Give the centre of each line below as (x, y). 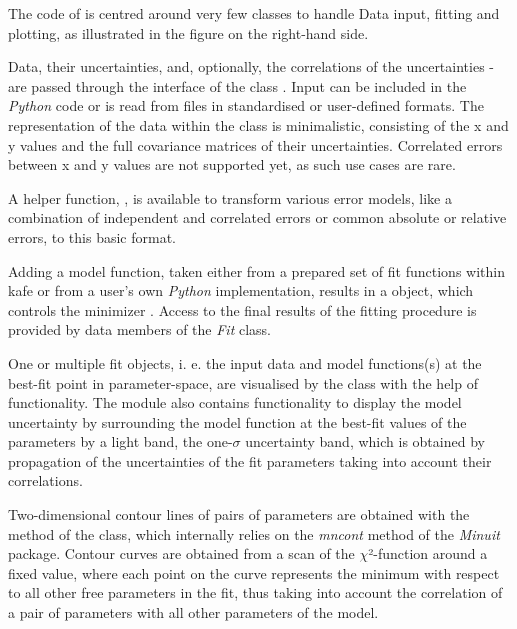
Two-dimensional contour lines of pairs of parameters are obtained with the (239, 514)
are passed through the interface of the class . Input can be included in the (237, 85)
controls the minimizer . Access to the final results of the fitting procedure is (242, 309)
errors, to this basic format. (92, 236)
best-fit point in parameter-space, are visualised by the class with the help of (243, 382)
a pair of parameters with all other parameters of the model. (193, 612)
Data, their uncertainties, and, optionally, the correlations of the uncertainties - (251, 66)
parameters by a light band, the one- (120, 441)
